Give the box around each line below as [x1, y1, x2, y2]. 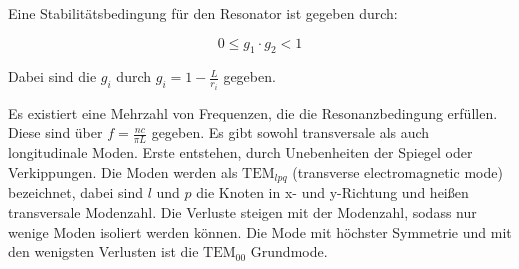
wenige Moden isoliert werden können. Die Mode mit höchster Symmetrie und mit [8, 221, 512, 242]
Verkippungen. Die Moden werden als [8, 161, 238, 182]
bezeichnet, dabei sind [8, 182, 144, 203]
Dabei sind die [8, 66, 97, 87]
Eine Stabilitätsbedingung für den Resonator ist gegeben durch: [8, 3, 398, 23]
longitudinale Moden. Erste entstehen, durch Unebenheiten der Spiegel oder [8, 142, 473, 163]
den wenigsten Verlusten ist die [8, 241, 199, 262]
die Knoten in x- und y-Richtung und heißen [196, 182, 469, 203]
